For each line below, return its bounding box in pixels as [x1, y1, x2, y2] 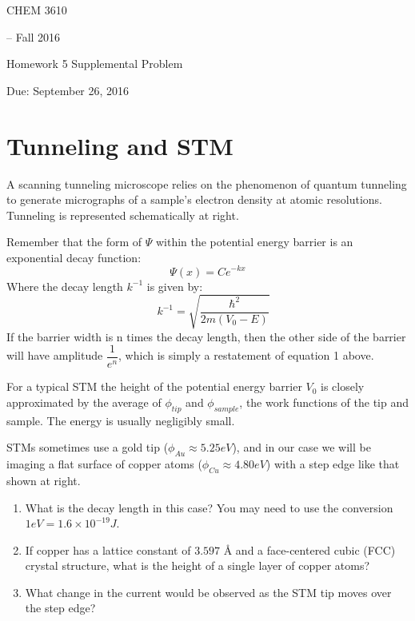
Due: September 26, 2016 [6, 82, 130, 98]
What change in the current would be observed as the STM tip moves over [25, 583, 392, 600]
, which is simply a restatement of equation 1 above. [118, 347, 374, 364]
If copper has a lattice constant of [25, 541, 191, 558]
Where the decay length [6, 277, 123, 294]
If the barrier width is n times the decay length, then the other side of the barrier [6, 328, 406, 344]
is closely [321, 378, 365, 395]
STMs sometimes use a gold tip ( [6, 439, 169, 456]
